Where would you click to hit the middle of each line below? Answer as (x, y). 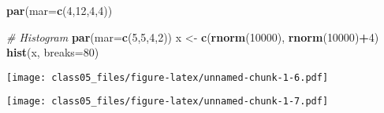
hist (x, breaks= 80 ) (53, 52)
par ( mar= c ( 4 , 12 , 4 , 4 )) (60, 10)
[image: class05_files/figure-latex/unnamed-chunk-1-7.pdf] (168, 102)
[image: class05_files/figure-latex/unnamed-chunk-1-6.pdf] (168, 77)
